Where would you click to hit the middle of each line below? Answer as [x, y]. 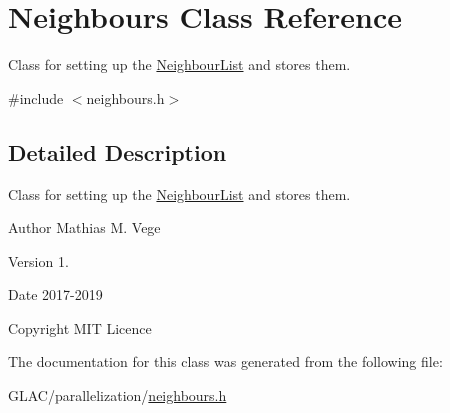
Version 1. [38, 260]
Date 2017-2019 [55, 294]
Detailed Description [117, 151]
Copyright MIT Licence [80, 327]
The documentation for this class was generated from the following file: [225, 361]
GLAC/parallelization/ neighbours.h [117, 395]
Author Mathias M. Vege [84, 227]
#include [36, 97]
